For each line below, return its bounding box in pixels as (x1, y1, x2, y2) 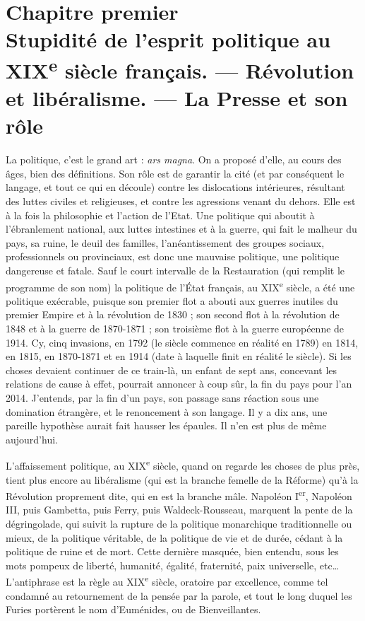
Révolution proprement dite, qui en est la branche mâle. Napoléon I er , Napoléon (6, 487, 352, 503)
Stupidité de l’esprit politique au (6, 25, 331, 54)
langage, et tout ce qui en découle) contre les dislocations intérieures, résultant (6, 180, 345, 195)
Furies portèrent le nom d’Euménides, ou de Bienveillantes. (6, 602, 261, 617)
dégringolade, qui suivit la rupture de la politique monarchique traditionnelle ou (6, 516, 352, 531)
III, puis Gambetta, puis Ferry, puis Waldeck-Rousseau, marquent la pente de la (6, 502, 353, 517)
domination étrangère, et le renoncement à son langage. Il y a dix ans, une (6, 404, 328, 419)
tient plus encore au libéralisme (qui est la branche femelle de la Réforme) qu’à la (6, 472, 359, 487)
